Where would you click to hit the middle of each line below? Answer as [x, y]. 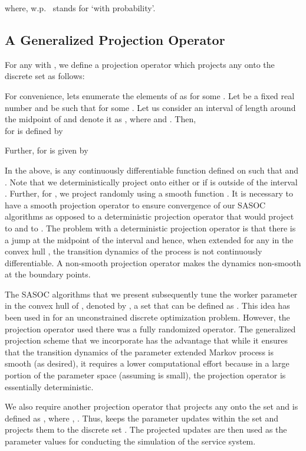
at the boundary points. [48, 274]
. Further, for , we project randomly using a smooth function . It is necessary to [149, 193]
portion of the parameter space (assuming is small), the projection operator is [145, 375]
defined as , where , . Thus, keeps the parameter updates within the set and [142, 418]
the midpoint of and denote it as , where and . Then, [101, 119]
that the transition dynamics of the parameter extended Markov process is [139, 352]
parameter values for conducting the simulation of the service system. [130, 441]
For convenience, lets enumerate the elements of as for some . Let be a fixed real [150, 95]
